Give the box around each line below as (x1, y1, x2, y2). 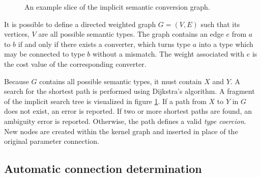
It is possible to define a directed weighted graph (4, 18, 156, 29)
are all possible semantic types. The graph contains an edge (38, 29, 224, 39)
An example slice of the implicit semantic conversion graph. (24, 2, 210, 12)
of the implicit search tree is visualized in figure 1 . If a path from (4, 95, 207, 106)
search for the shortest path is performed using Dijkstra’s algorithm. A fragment (4, 86, 255, 96)
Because (4, 75, 29, 86)
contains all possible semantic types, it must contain (39, 75, 202, 86)
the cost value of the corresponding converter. (4, 58, 147, 69)
